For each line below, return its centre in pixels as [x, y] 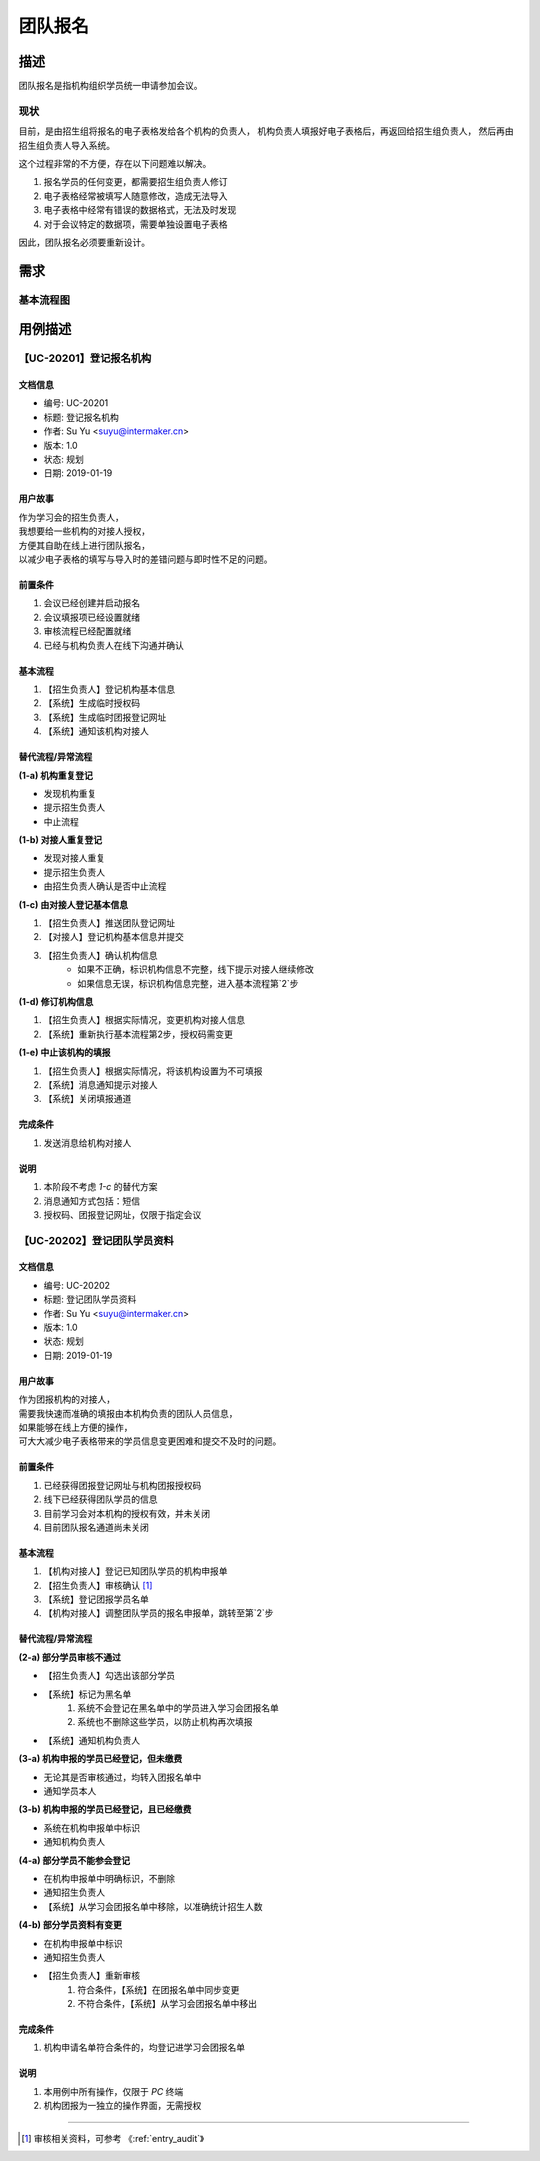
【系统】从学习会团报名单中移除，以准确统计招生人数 [153, 1906]
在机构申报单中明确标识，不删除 [109, 1878]
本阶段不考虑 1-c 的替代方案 [101, 1187]
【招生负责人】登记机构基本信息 [109, 689]
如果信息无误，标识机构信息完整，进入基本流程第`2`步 [188, 983]
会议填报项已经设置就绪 [91, 617]
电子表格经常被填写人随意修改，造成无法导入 [135, 196]
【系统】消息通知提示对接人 [100, 1084]
